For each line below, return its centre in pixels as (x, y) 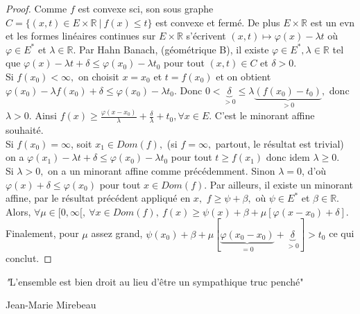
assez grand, (117, 233)
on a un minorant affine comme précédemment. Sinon (162, 170)
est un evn (333, 22)
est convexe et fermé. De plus (218, 22)
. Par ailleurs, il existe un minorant (278, 184)
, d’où (314, 170)
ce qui (342, 233)
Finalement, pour (42, 233)
